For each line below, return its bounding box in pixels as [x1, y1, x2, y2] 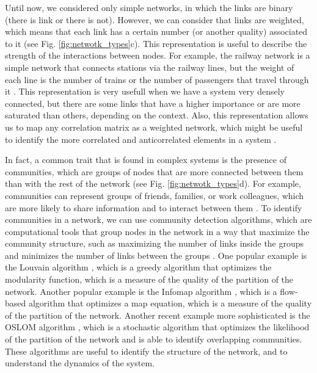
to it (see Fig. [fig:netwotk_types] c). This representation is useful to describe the [5, 37, 307, 49]
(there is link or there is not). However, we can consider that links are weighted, [5, 13, 304, 26]
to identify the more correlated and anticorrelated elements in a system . [5, 132, 277, 145]
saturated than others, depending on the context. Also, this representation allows [5, 109, 308, 121]
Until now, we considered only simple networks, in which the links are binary [5, 1, 293, 13]
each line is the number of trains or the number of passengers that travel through [5, 73, 309, 85]
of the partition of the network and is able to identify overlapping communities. [5, 333, 302, 346]
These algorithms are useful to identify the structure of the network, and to [5, 344, 288, 357]
